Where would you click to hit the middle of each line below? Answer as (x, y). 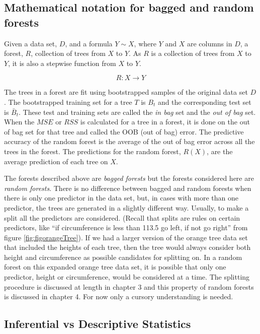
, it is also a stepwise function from (62, 63)
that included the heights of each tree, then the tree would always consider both (127, 247)
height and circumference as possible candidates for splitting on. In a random (123, 257)
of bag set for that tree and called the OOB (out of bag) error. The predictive (124, 131)
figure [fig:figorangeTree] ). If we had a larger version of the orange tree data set (126, 237)
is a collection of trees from (193, 53)
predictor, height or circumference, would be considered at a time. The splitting (127, 277)
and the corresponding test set (204, 102)
